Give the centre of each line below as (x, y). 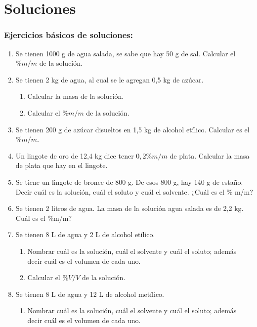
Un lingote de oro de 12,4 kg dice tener (75, 155)
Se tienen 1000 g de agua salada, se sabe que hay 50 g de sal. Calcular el (126, 53)
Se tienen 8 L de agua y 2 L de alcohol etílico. (85, 234)
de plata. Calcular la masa (210, 155)
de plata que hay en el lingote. (62, 165)
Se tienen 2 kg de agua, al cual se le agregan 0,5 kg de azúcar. (109, 79)
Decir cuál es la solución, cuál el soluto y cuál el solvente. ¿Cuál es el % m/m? (134, 191)
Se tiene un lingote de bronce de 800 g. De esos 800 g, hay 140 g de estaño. (129, 182)
